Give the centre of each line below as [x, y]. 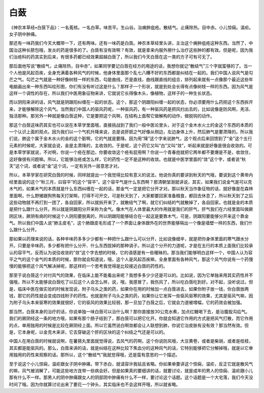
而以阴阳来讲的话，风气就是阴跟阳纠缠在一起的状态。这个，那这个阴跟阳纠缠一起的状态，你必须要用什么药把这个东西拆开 [131, 102]
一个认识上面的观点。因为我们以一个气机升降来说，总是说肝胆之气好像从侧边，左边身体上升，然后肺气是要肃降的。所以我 [131, 132]
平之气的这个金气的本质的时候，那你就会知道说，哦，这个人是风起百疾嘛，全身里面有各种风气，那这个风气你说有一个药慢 [131, 259]
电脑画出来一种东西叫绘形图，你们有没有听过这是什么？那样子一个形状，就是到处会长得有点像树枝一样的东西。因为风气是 [131, 86]
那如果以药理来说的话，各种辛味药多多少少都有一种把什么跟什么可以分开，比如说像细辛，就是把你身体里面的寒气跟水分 [129, 239]
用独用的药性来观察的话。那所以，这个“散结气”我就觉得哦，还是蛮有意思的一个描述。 [95, 355]
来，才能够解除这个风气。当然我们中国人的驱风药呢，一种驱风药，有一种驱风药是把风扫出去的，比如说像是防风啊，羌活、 [131, 109]
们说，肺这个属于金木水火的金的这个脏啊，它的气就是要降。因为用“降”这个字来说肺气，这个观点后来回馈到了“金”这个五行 [131, 139]
